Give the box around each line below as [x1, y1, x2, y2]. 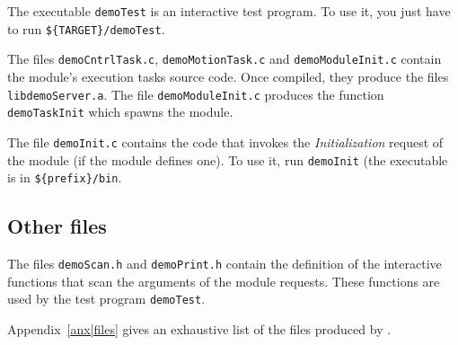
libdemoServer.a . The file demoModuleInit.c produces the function [7, 84, 384, 103]
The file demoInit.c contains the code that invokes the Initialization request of [7, 132, 444, 151]
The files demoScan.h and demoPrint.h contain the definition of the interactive [7, 254, 442, 273]
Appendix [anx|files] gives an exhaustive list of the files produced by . [7, 319, 392, 338]
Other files [7, 212, 107, 240]
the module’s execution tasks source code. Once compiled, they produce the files [7, 66, 449, 85]
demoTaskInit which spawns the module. [7, 102, 233, 121]
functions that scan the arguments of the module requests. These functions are [7, 271, 440, 290]
